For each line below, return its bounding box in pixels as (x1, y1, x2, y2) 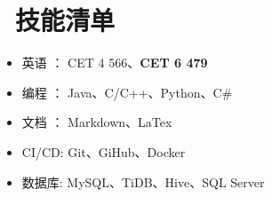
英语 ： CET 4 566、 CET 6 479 (21, 53, 208, 72)
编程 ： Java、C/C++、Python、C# (21, 83, 233, 101)
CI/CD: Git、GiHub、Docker (21, 142, 186, 161)
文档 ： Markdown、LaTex (21, 113, 172, 131)
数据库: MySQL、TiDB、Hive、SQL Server (21, 172, 265, 191)
